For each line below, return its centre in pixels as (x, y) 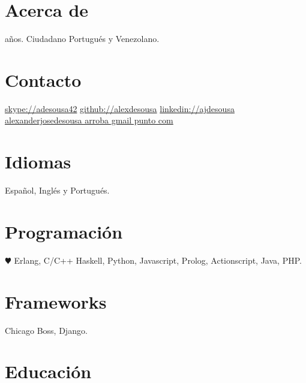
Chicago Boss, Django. (46, 330)
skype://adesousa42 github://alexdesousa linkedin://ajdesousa (120, 108)
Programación (64, 231)
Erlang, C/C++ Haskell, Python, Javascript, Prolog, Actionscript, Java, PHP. (158, 260)
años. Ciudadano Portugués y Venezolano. (82, 39)
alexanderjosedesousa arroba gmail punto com (89, 120)
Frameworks (56, 301)
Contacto (43, 79)
